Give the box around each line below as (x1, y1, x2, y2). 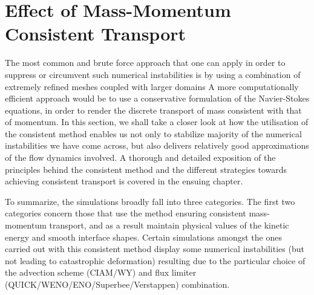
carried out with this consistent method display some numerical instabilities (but (5, 242, 304, 255)
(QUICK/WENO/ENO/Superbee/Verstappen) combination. (5, 278, 230, 290)
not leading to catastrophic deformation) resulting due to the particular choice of (5, 254, 306, 267)
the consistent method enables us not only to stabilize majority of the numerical (5, 127, 302, 140)
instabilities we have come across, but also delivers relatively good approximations (5, 139, 309, 152)
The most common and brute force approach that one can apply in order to (5, 56, 286, 69)
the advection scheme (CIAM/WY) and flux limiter (5, 266, 197, 279)
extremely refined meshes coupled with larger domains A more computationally (5, 80, 299, 92)
